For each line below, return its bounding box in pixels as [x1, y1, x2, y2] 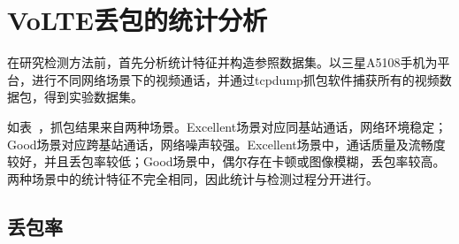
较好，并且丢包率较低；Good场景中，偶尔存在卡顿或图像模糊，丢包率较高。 [7, 152, 446, 171]
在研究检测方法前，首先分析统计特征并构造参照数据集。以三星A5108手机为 [7, 53, 438, 72]
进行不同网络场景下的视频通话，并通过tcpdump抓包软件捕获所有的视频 [31, 70, 440, 88]
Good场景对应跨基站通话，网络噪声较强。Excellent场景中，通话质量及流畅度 [7, 134, 446, 153]
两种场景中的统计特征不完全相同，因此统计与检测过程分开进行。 [7, 169, 379, 187]
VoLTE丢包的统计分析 [7, 2, 268, 38]
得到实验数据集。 [43, 88, 143, 106]
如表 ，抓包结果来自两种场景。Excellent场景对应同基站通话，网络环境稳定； [7, 117, 448, 135]
